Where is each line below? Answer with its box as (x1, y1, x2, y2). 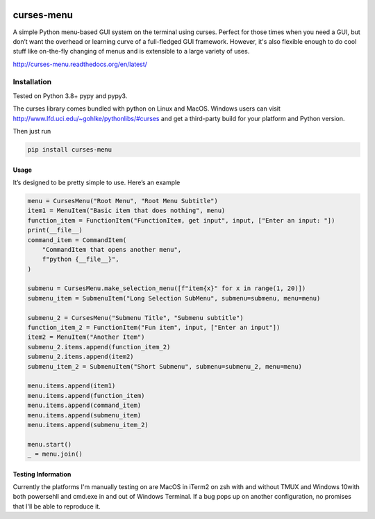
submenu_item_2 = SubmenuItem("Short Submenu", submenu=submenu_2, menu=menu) (27, 362, 302, 370)
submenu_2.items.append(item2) (27, 353, 135, 361)
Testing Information (12, 470, 72, 478)
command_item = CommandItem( (27, 236, 127, 243)
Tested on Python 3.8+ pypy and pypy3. (12, 91, 128, 100)
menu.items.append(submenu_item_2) (27, 421, 149, 429)
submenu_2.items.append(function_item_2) (27, 343, 171, 351)
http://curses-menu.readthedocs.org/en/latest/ (12, 60, 147, 68)
